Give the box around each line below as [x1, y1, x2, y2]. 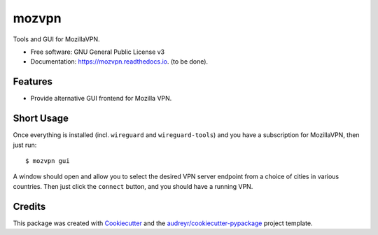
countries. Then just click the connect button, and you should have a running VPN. [13, 182, 253, 190]
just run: [13, 141, 37, 149]
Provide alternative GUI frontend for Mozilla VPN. [30, 94, 172, 103]
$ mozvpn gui [25, 157, 70, 164]
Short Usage [13, 113, 69, 124]
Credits [13, 200, 46, 213]
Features [13, 76, 52, 87]
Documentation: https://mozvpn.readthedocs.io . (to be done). [30, 57, 209, 66]
